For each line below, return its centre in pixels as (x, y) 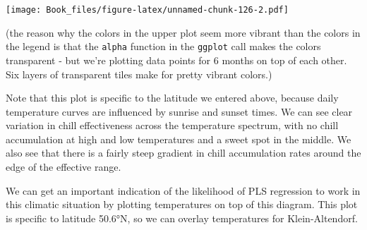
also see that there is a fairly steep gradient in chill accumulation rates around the (183, 153)
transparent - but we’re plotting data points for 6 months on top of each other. (176, 60)
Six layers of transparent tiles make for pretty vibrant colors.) (139, 74)
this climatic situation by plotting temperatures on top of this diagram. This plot (182, 204)
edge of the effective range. (64, 167)
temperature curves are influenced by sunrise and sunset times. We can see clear (179, 111)
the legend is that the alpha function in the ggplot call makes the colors (163, 46)
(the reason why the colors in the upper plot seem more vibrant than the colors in (183, 32)
